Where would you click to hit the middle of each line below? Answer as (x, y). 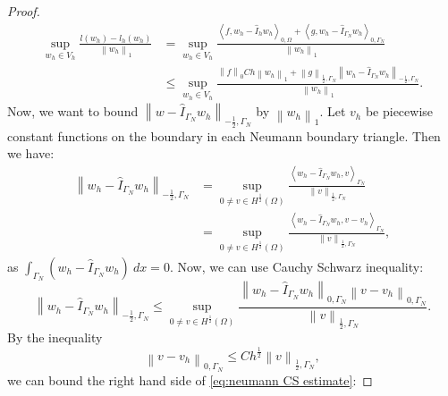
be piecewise (399, 111)
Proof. (24, 11)
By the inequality (55, 337)
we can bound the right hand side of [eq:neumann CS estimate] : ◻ (190, 379)
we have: (31, 153)
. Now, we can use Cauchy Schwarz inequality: (296, 266)
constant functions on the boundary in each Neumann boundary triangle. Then (224, 135)
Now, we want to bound (73, 111)
